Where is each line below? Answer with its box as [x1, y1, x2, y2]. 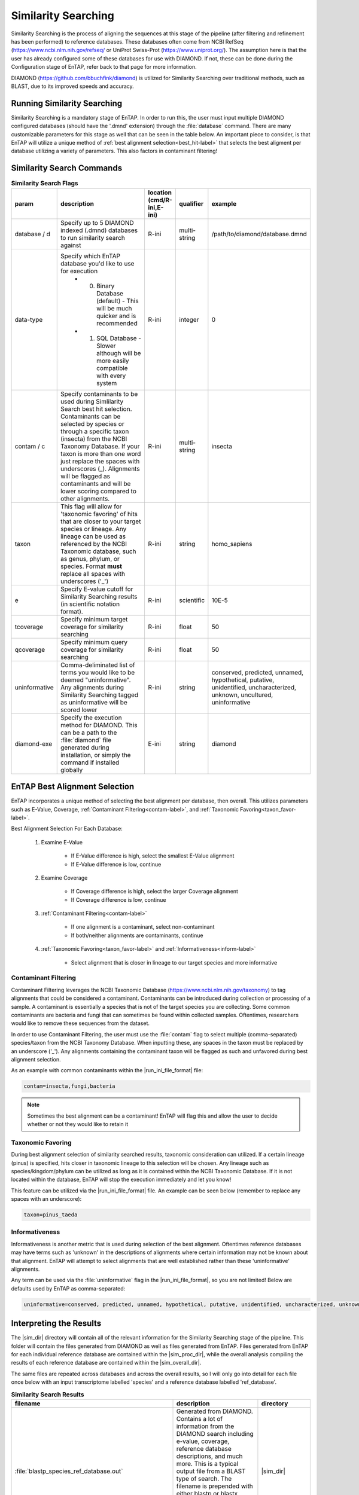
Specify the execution [60, 713, 122, 722]
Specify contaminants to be [60, 389, 138, 398]
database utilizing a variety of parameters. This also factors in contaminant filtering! [11, 147, 218, 155]
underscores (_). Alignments [60, 464, 140, 472]
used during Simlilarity [60, 397, 124, 405]
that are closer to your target [60, 517, 141, 526]
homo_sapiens [211, 539, 252, 548]
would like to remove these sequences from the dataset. [11, 1020, 150, 1027]
